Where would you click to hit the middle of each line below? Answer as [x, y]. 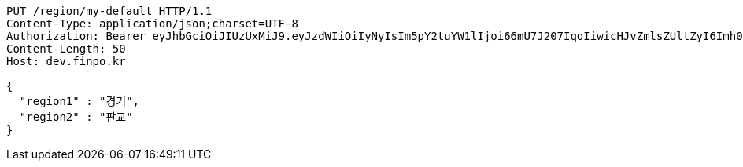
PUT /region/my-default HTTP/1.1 [109, 11]
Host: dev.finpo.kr [66, 61]
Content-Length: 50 [66, 49]
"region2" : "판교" [76, 117]
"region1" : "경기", [79, 101]
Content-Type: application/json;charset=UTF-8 [152, 24]
